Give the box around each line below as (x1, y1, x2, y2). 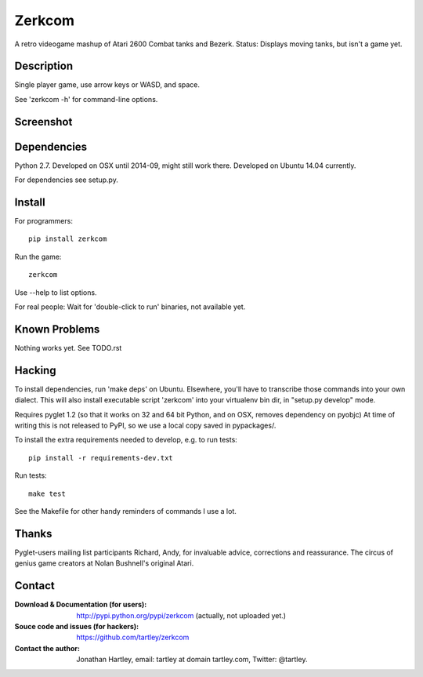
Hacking (14, 363, 56, 377)
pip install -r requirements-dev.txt (28, 453, 174, 462)
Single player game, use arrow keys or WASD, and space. (14, 80, 200, 89)
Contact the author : (14, 643, 80, 653)
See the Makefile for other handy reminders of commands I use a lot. (14, 506, 237, 515)
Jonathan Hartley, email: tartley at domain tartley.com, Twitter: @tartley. (76, 655, 308, 664)
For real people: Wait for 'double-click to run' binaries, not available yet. (14, 302, 246, 311)
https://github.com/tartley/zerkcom (76, 632, 190, 642)
